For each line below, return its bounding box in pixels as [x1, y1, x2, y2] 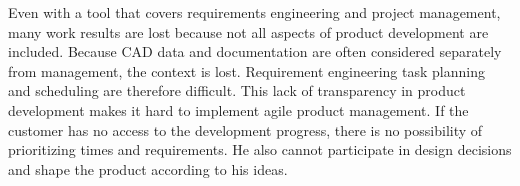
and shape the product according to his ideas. [8, 158, 288, 179]
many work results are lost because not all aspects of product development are [8, 21, 489, 42]
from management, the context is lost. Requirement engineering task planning [8, 60, 485, 81]
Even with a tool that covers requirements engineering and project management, [8, 2, 501, 22]
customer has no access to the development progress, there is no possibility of [8, 119, 483, 140]
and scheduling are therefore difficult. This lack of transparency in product [8, 80, 466, 101]
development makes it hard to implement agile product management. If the [8, 99, 469, 120]
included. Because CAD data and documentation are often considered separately [8, 41, 502, 62]
